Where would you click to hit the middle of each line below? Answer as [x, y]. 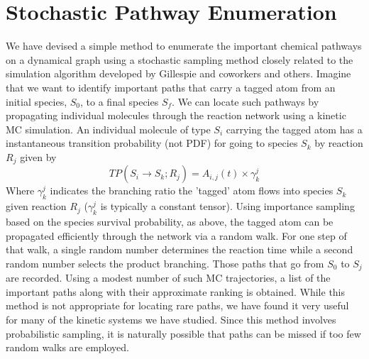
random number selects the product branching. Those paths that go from [165, 263]
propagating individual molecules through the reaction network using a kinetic [176, 115]
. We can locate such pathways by [246, 101]
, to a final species [120, 101]
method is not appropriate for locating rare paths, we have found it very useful [177, 305]
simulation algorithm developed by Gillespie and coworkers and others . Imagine [178, 73]
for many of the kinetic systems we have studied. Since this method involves [171, 319]
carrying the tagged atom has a [294, 129]
